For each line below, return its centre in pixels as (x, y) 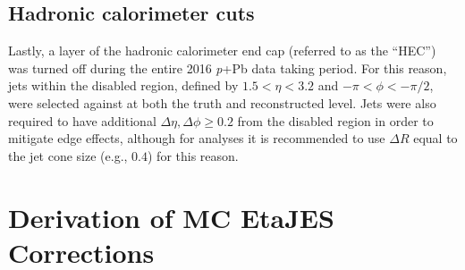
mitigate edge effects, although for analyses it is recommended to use (197, 138)
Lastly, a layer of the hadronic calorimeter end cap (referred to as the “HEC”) (222, 51)
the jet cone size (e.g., (68, 155)
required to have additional (82, 120)
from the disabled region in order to (335, 120)
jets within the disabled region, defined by (123, 85)
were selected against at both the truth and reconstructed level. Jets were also (222, 102)
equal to (435, 138)
